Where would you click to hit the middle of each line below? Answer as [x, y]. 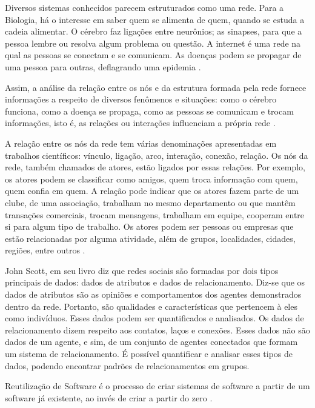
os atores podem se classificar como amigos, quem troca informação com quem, [151, 179]
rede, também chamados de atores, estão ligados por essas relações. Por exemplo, [155, 167]
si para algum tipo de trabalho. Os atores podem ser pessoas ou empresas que [149, 226]
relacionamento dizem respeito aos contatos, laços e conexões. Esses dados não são [157, 329]
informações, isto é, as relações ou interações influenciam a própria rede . [140, 123]
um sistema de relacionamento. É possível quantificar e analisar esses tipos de [149, 354]
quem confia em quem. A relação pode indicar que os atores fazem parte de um [152, 191]
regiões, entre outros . [45, 250]
